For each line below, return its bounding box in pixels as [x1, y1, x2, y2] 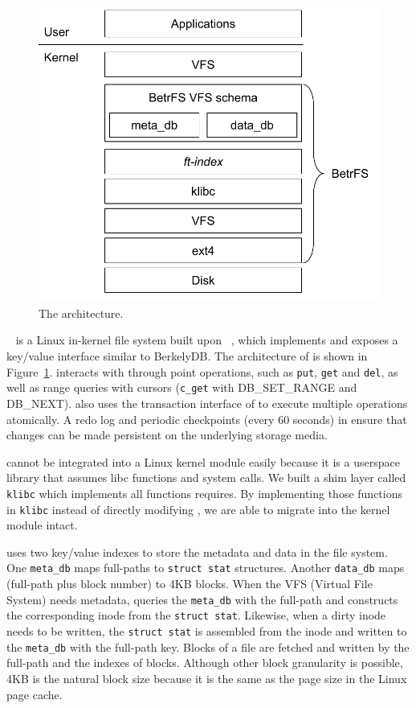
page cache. [6, 685, 63, 702]
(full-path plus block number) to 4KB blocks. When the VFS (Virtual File [6, 575, 373, 592]
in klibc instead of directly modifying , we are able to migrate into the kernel [6, 500, 390, 517]
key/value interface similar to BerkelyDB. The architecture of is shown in [6, 348, 368, 364]
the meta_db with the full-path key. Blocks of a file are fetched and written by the [6, 638, 410, 655]
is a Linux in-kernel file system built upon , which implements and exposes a [15, 331, 398, 348]
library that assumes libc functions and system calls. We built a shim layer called [6, 469, 406, 486]
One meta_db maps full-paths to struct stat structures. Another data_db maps [6, 559, 405, 576]
